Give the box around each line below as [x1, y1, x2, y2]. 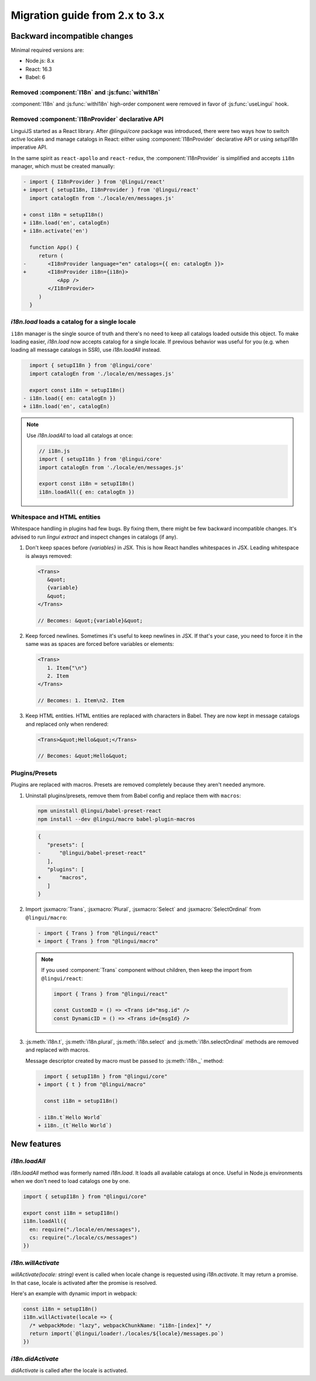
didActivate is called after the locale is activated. [11, 1367, 128, 1374]
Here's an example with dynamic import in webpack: [11, 1290, 138, 1297]
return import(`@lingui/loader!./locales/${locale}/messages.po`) [29, 1331, 224, 1337]
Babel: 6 [25, 74, 46, 81]
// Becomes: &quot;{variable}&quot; [37, 617, 143, 624]
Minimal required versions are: [11, 47, 84, 54]
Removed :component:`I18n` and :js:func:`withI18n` [11, 89, 161, 96]
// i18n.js [39, 447, 70, 454]
